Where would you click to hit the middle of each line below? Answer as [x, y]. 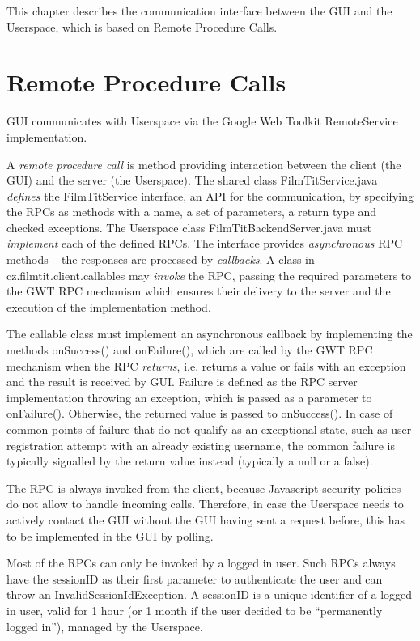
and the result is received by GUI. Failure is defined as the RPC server [182, 382]
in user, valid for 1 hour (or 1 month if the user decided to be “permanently [195, 610]
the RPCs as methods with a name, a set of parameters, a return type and [192, 212]
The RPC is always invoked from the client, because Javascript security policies [204, 488]
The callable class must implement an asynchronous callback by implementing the [210, 334]
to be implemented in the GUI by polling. [110, 535]
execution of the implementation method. [109, 306]
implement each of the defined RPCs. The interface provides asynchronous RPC [205, 243]
